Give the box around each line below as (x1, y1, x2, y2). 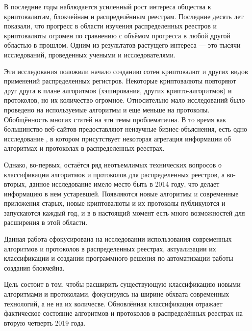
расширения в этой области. (4, 217, 88, 227)
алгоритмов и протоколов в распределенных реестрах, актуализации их (4, 243, 216, 253)
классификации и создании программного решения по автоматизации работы (4, 253, 233, 263)
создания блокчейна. (4, 262, 65, 273)
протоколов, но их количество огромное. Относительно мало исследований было (4, 95, 245, 105)
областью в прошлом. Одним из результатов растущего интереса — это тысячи (4, 40, 241, 50)
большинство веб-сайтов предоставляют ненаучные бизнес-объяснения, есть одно (4, 124, 248, 134)
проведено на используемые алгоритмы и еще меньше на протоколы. (4, 104, 210, 114)
